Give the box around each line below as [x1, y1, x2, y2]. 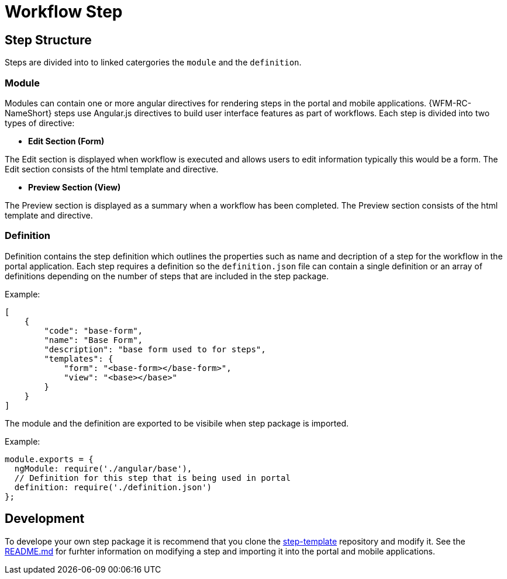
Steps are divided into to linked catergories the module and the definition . [5, 57, 302, 68]
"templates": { [44, 353, 113, 363]
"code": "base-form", [44, 325, 143, 335]
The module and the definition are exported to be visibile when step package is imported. [5, 418, 349, 428]
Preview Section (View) [28, 182, 121, 192]
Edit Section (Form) [28, 136, 105, 146]
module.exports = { [5, 454, 94, 464]
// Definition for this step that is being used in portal [14, 473, 291, 483]
